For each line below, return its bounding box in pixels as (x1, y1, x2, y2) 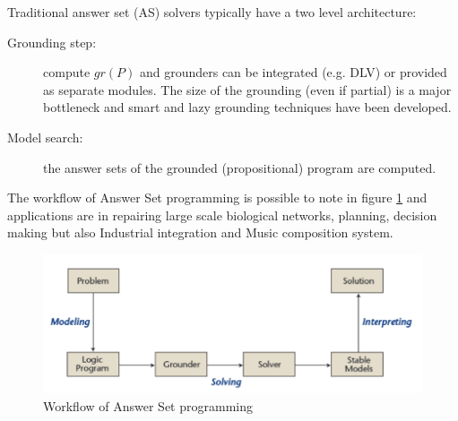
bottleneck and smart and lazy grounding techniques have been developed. (43, 98, 452, 116)
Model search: (7, 127, 83, 146)
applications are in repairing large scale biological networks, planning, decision (7, 205, 437, 224)
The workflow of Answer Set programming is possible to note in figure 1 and (7, 188, 428, 207)
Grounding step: (7, 32, 97, 51)
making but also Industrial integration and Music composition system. (7, 223, 393, 242)
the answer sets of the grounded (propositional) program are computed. (43, 158, 436, 176)
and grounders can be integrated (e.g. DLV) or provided (139, 63, 447, 82)
